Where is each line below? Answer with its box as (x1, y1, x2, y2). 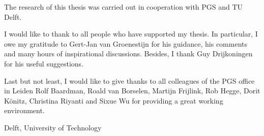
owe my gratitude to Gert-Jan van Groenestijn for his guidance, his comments (4, 38, 248, 49)
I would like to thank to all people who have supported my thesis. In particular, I (4, 28, 258, 39)
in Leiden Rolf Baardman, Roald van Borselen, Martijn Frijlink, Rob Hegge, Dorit (4, 85, 260, 96)
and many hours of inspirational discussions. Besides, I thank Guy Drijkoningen (4, 48, 253, 59)
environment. (4, 105, 45, 116)
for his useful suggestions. (4, 58, 83, 69)
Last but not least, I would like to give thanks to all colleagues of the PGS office (4, 75, 255, 86)
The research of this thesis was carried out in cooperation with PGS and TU (4, 2, 243, 12)
